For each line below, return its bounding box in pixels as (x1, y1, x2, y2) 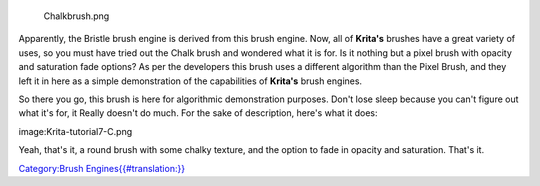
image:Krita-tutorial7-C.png (18, 125, 133, 137)
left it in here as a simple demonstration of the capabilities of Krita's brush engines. (18, 75, 363, 87)
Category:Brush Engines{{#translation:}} (18, 162, 185, 174)
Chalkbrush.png (43, 10, 110, 22)
